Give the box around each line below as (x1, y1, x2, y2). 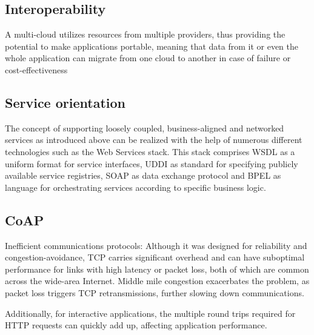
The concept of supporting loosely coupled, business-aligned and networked (5, 121, 284, 134)
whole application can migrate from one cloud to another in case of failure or (5, 51, 291, 64)
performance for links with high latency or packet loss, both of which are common (5, 262, 309, 275)
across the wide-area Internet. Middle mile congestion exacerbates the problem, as (5, 274, 310, 287)
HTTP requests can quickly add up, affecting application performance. (5, 319, 267, 331)
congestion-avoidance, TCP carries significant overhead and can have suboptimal (5, 251, 305, 264)
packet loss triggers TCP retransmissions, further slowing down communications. (5, 286, 304, 299)
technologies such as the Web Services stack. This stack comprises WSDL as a (5, 145, 295, 158)
